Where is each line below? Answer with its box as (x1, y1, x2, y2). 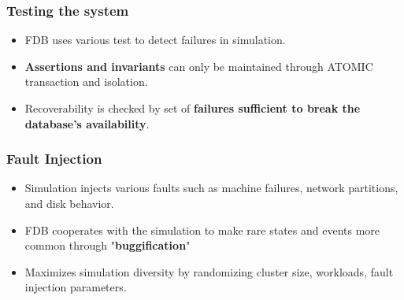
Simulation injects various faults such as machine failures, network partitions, (24, 180, 398, 196)
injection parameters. (24, 279, 127, 295)
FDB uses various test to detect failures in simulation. (24, 31, 286, 48)
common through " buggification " (24, 237, 191, 254)
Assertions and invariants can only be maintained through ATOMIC (24, 57, 373, 74)
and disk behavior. (24, 195, 114, 211)
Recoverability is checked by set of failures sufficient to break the (24, 100, 361, 116)
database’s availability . (24, 115, 150, 131)
